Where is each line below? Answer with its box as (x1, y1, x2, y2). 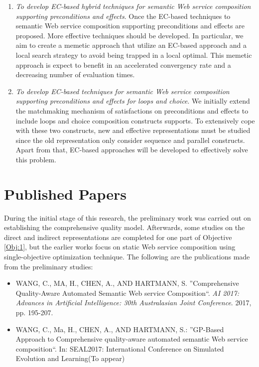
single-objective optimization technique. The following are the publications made (4, 251, 250, 261)
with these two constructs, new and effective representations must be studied (15, 125, 251, 135)
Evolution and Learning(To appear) (15, 353, 125, 364)
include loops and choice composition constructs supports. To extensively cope (15, 115, 255, 125)
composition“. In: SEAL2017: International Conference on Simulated (15, 343, 224, 354)
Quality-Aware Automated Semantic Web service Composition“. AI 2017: (15, 287, 240, 298)
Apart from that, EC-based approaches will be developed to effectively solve (15, 144, 248, 155)
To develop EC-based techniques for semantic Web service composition (15, 86, 230, 96)
